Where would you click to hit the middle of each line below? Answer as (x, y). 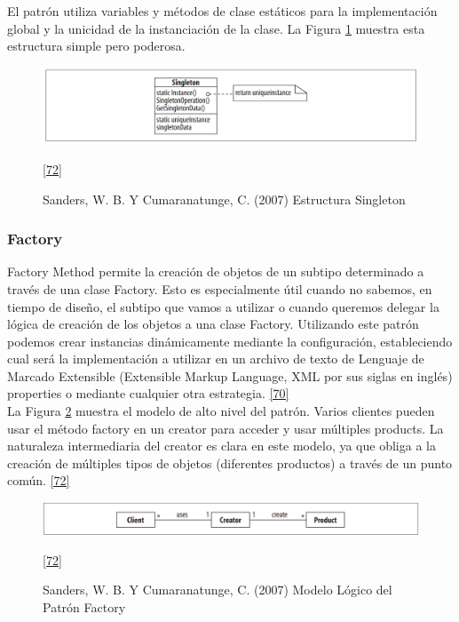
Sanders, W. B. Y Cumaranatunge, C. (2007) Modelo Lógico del (218, 590)
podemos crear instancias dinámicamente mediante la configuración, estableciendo (230, 341)
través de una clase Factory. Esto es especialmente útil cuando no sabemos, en (220, 288)
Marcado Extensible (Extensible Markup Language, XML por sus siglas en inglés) (230, 375)
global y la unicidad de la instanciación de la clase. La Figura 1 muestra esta (216, 28)
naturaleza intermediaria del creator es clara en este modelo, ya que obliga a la (222, 446)
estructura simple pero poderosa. (96, 46)
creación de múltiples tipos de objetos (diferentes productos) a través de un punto (230, 463)
